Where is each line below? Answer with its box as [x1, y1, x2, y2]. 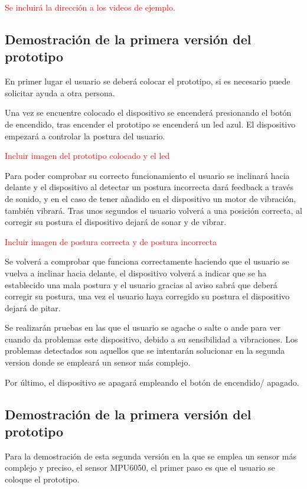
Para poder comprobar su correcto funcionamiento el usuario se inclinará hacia [5, 169, 290, 181]
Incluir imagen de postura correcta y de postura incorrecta [5, 235, 217, 247]
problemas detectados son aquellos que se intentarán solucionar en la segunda [5, 344, 285, 357]
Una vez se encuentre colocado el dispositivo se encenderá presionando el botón [5, 106, 292, 119]
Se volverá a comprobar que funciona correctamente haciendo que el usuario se [5, 255, 289, 268]
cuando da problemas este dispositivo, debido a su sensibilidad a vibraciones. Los [5, 332, 298, 345]
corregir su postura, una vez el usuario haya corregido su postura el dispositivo [5, 290, 290, 302]
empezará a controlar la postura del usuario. [5, 129, 165, 142]
